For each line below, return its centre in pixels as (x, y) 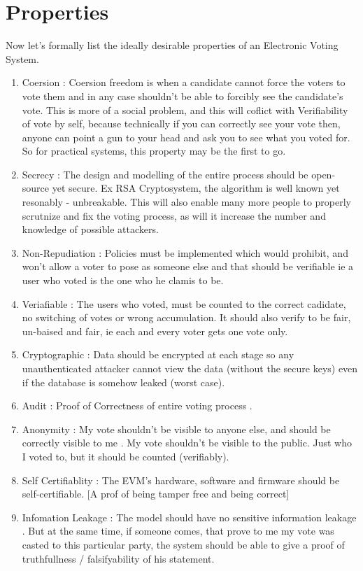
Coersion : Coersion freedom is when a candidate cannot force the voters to (184, 82)
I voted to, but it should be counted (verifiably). (126, 456)
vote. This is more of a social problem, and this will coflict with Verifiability (185, 110)
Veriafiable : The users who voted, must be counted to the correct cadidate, (184, 303)
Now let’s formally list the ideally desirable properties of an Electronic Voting (172, 45)
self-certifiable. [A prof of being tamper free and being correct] (156, 494)
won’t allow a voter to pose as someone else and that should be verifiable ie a (188, 266)
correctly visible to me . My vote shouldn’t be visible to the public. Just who (187, 443)
